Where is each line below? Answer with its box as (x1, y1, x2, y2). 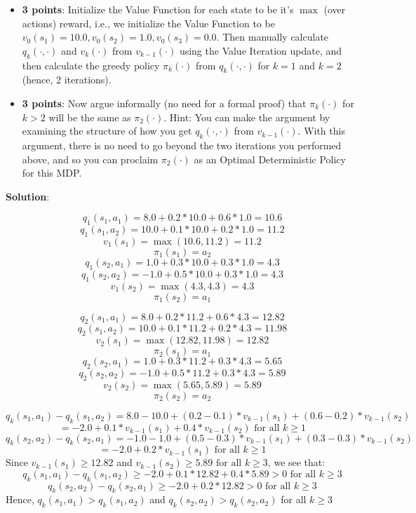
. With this (297, 123, 345, 138)
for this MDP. (22, 165, 82, 180)
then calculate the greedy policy (22, 57, 160, 72)
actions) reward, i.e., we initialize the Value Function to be (22, 15, 275, 30)
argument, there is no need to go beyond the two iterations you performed (22, 137, 342, 152)
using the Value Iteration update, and (179, 43, 342, 57)
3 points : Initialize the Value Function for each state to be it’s (22, 2, 294, 16)
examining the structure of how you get (22, 123, 192, 138)
